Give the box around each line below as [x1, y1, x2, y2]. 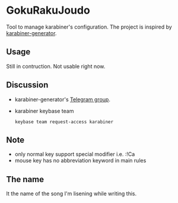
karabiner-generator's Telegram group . [14, 96, 111, 103]
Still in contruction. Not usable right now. [6, 63, 106, 70]
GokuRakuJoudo [6, 4, 90, 17]
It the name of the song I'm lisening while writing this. [6, 190, 137, 197]
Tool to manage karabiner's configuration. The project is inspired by [6, 23, 172, 30]
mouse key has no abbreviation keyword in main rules [14, 157, 147, 164]
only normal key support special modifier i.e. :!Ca [14, 151, 135, 158]
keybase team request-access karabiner [14, 118, 114, 125]
